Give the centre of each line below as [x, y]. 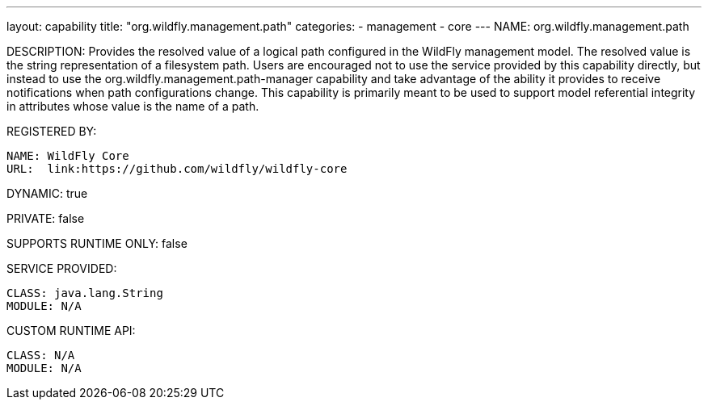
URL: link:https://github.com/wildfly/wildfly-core [177, 169]
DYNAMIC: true [47, 193]
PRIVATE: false [46, 218]
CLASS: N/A [41, 355]
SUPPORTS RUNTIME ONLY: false [97, 243]
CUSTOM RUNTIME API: [71, 331]
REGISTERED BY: [52, 131]
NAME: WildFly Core [68, 156]
